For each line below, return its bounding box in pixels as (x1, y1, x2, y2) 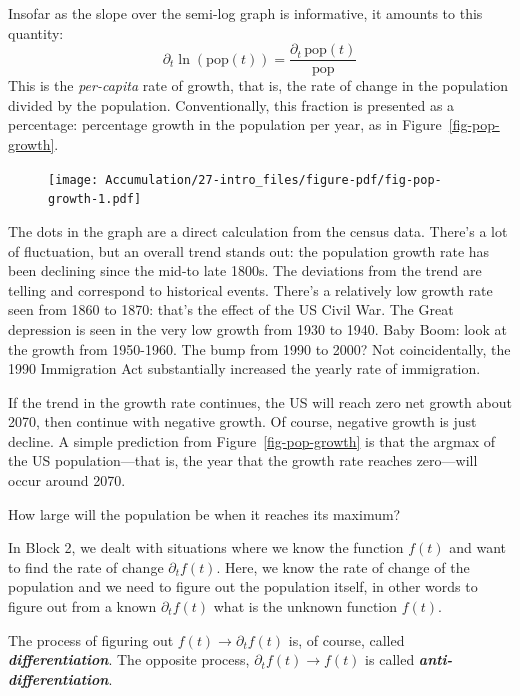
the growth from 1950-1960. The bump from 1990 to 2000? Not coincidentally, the (8, 338, 511, 359)
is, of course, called (288, 629, 405, 650)
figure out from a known (8, 596, 157, 617)
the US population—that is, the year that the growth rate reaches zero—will (8, 450, 478, 471)
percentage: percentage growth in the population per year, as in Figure (8, 114, 442, 135)
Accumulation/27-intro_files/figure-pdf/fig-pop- (105, 172, 442, 187)
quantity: (8, 22, 64, 43)
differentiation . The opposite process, (8, 649, 250, 670)
